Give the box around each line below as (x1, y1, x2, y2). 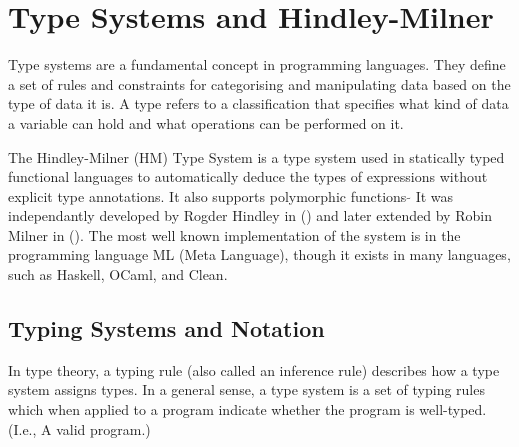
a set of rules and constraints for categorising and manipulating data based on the (8, 73, 511, 94)
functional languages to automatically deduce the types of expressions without (8, 166, 488, 187)
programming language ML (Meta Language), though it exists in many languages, (8, 244, 511, 265)
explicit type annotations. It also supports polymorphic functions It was (8, 185, 454, 206)
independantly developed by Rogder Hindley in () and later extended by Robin (8, 205, 492, 226)
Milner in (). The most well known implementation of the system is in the (8, 224, 461, 245)
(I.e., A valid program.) (8, 418, 151, 439)
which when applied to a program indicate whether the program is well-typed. (8, 399, 487, 420)
